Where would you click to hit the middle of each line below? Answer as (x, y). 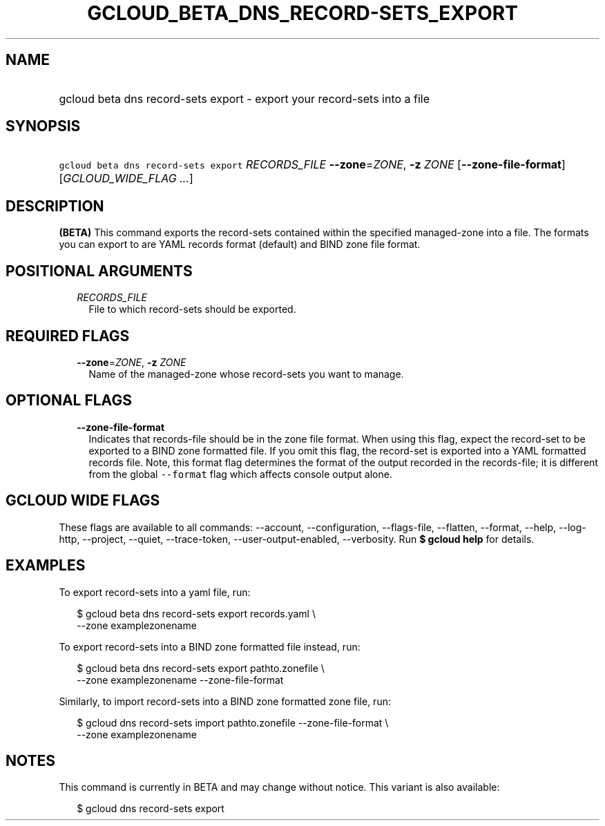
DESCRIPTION (55, 206)
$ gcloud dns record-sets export (151, 809)
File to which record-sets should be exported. (192, 309)
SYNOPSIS (43, 126)
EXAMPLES (46, 566)
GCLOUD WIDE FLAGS (83, 501)
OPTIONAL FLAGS (69, 401)
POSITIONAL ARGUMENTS (99, 271)
